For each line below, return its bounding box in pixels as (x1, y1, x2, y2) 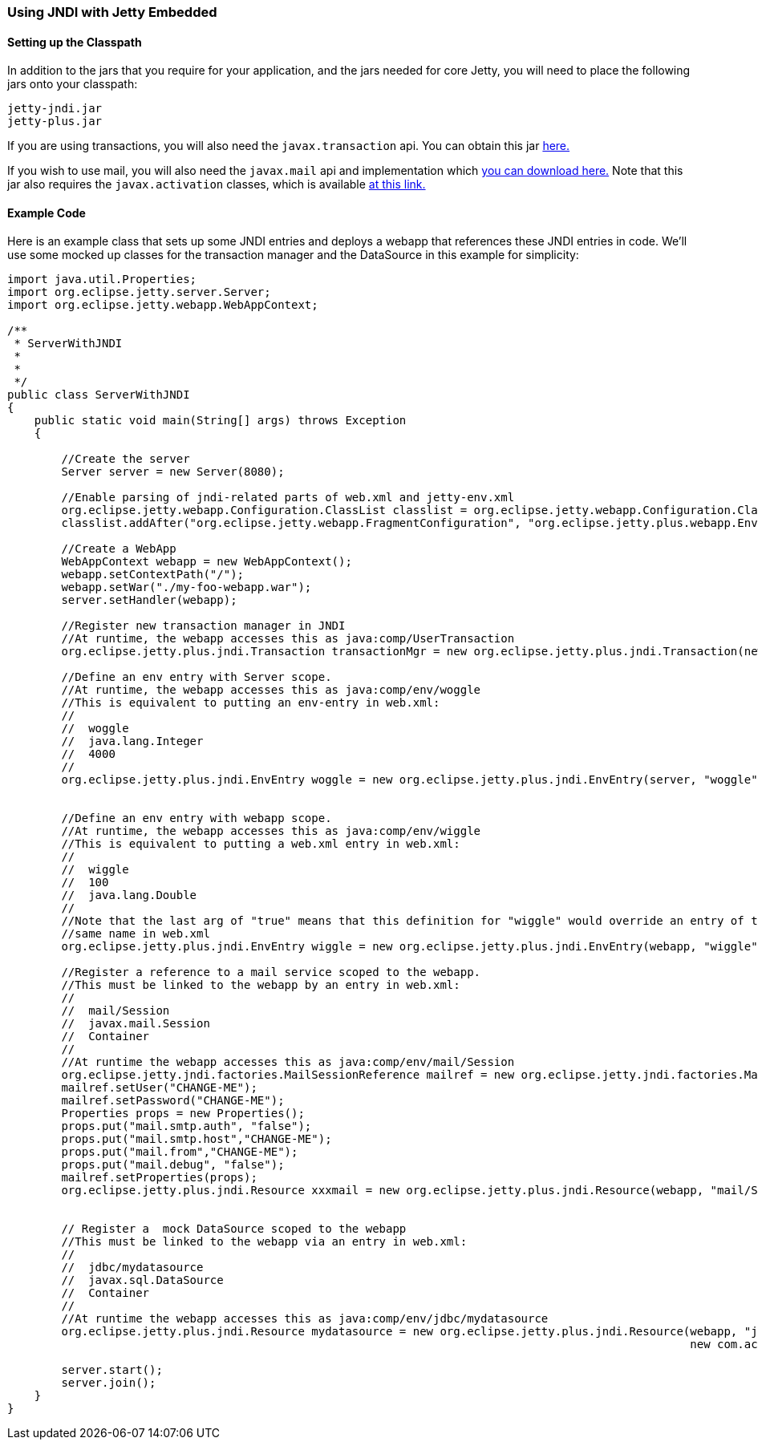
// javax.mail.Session (61, 1017, 210, 1031)
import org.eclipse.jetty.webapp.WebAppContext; (7, 298, 318, 312)
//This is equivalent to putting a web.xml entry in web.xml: (61, 837, 460, 851)
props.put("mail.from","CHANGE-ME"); (61, 1145, 298, 1159)
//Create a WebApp (61, 542, 176, 556)
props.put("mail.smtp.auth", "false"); (61, 1120, 312, 1133)
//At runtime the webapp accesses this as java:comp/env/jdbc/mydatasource (61, 1312, 549, 1326)
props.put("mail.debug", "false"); (61, 1158, 285, 1172)
